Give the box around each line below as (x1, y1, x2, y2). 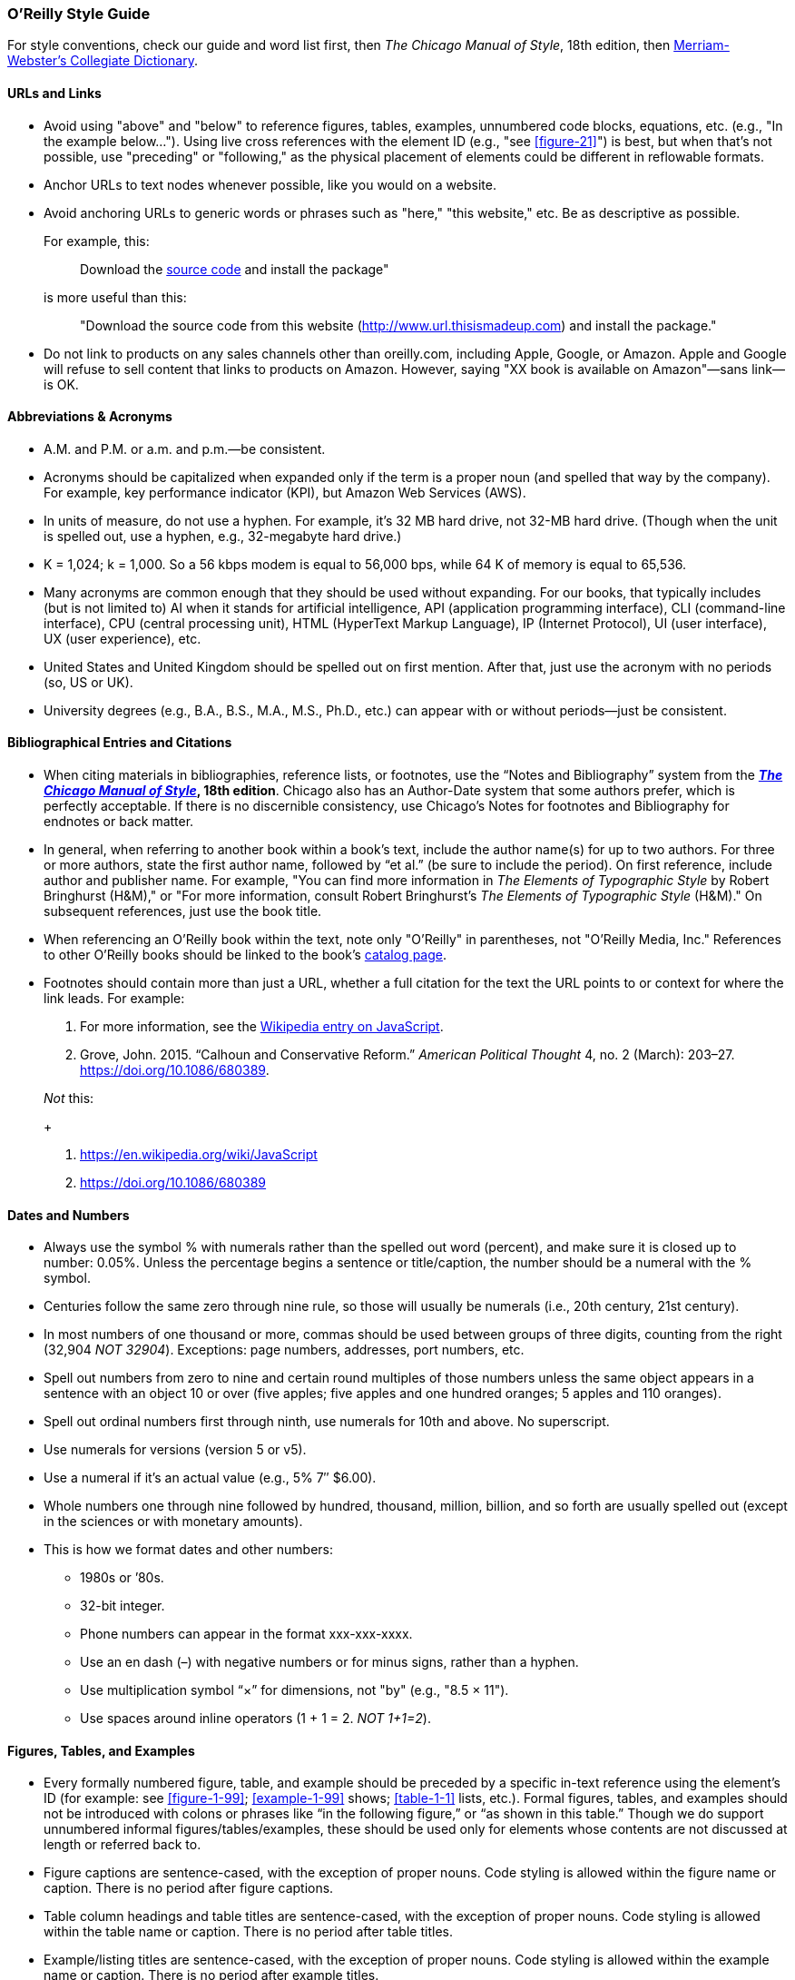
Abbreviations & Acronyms (7, 409, 172, 425)
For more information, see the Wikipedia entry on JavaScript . (80, 1019, 444, 1035)
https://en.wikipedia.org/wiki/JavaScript (80, 1147, 318, 1163)
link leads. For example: (44, 990, 185, 1007)
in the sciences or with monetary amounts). (44, 1513, 303, 1530)
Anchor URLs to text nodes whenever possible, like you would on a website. (44, 176, 496, 192)
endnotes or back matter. (44, 813, 194, 830)
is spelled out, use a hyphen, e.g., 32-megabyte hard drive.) (44, 527, 402, 544)
